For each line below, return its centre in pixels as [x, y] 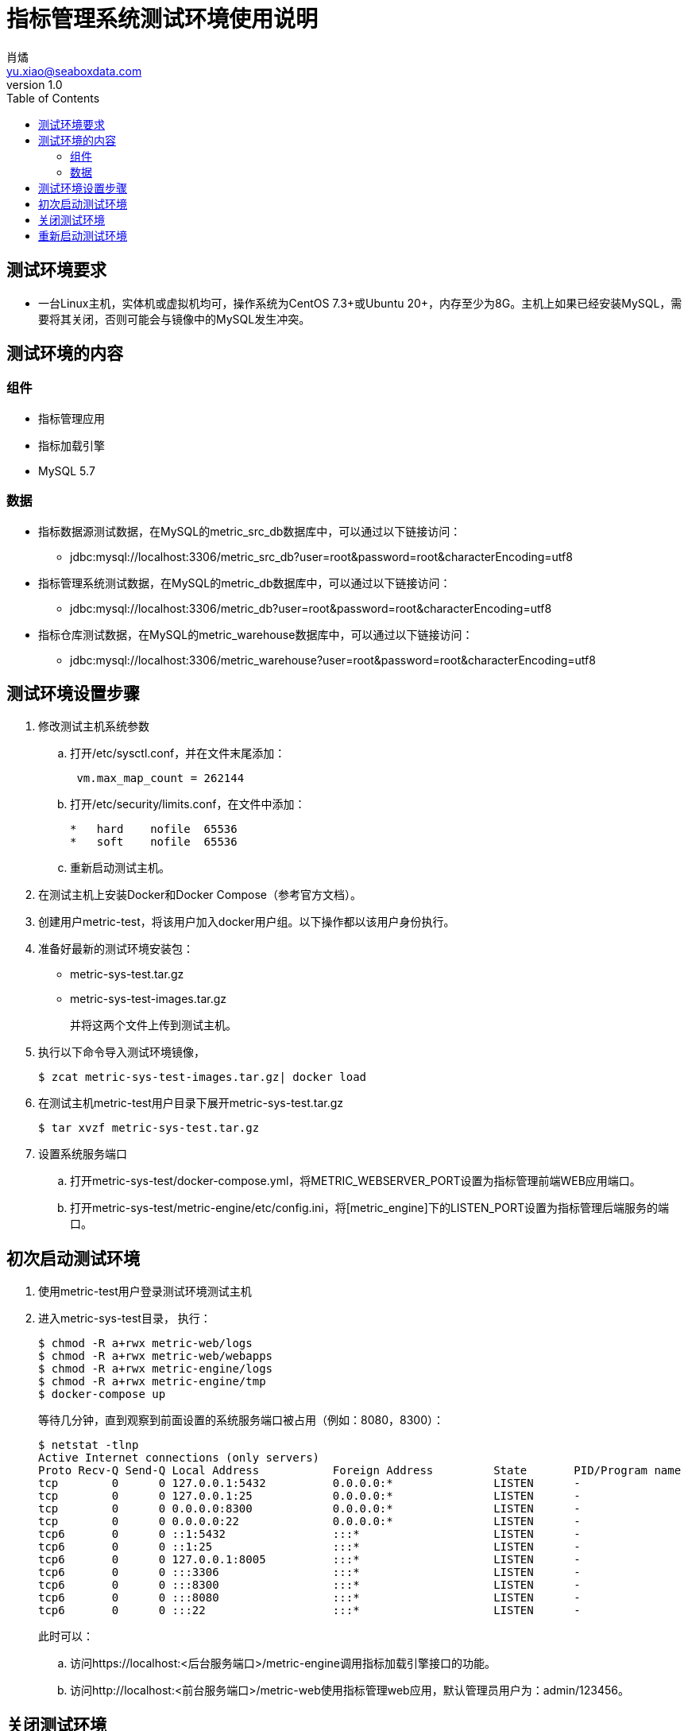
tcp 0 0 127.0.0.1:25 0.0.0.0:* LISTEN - [309, 1496]
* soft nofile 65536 [154, 842]
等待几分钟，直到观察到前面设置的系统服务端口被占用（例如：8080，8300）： [241, 1420]
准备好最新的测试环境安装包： [116, 949]
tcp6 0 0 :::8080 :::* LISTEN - [309, 1598]
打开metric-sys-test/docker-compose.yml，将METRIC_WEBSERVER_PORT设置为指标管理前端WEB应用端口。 [356, 1181]
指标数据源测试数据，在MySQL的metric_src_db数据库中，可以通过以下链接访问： [250, 531]
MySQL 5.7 [67, 471]
